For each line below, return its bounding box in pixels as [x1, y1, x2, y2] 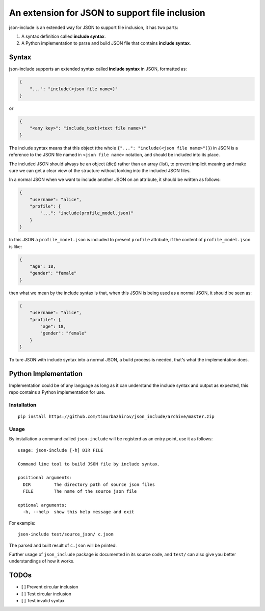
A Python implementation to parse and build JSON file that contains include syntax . [21, 40, 191, 46]
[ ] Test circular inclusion [21, 591, 72, 597]
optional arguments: [18, 502, 67, 508]
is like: [9, 243, 22, 250]
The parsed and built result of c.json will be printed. [9, 542, 117, 548]
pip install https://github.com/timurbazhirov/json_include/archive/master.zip [18, 414, 214, 419]
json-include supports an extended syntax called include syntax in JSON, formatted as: [9, 66, 187, 72]
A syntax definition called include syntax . [21, 33, 106, 39]
